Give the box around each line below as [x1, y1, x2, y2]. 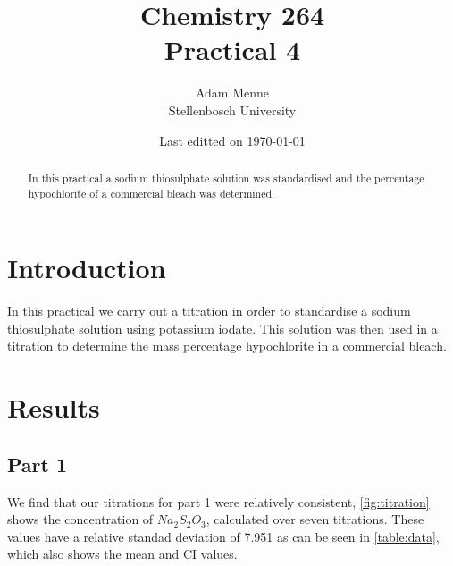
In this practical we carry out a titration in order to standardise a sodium [7, 301, 411, 320]
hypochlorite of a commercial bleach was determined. [28, 185, 275, 200]
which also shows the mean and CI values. [7, 545, 238, 563]
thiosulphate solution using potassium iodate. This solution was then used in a [7, 318, 438, 337]
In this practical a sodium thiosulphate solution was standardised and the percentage [28, 170, 424, 185]
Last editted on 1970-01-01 [159, 131, 306, 149]
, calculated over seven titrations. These [206, 510, 424, 528]
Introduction [7, 249, 166, 286]
